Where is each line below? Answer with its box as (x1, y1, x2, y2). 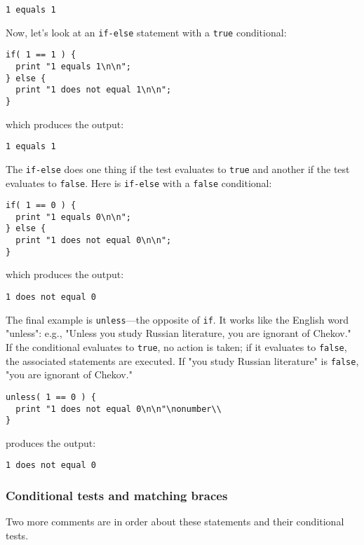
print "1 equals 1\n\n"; (15, 61, 131, 71)
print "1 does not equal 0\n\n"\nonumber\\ (15, 403, 222, 414)
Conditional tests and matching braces (6, 486, 228, 504)
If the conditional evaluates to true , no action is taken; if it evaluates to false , (6, 339, 347, 354)
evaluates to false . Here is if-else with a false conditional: (6, 175, 272, 190)
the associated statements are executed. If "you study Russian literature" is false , (6, 353, 359, 368)
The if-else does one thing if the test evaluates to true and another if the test (6, 161, 350, 176)
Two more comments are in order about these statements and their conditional (6, 514, 344, 529)
